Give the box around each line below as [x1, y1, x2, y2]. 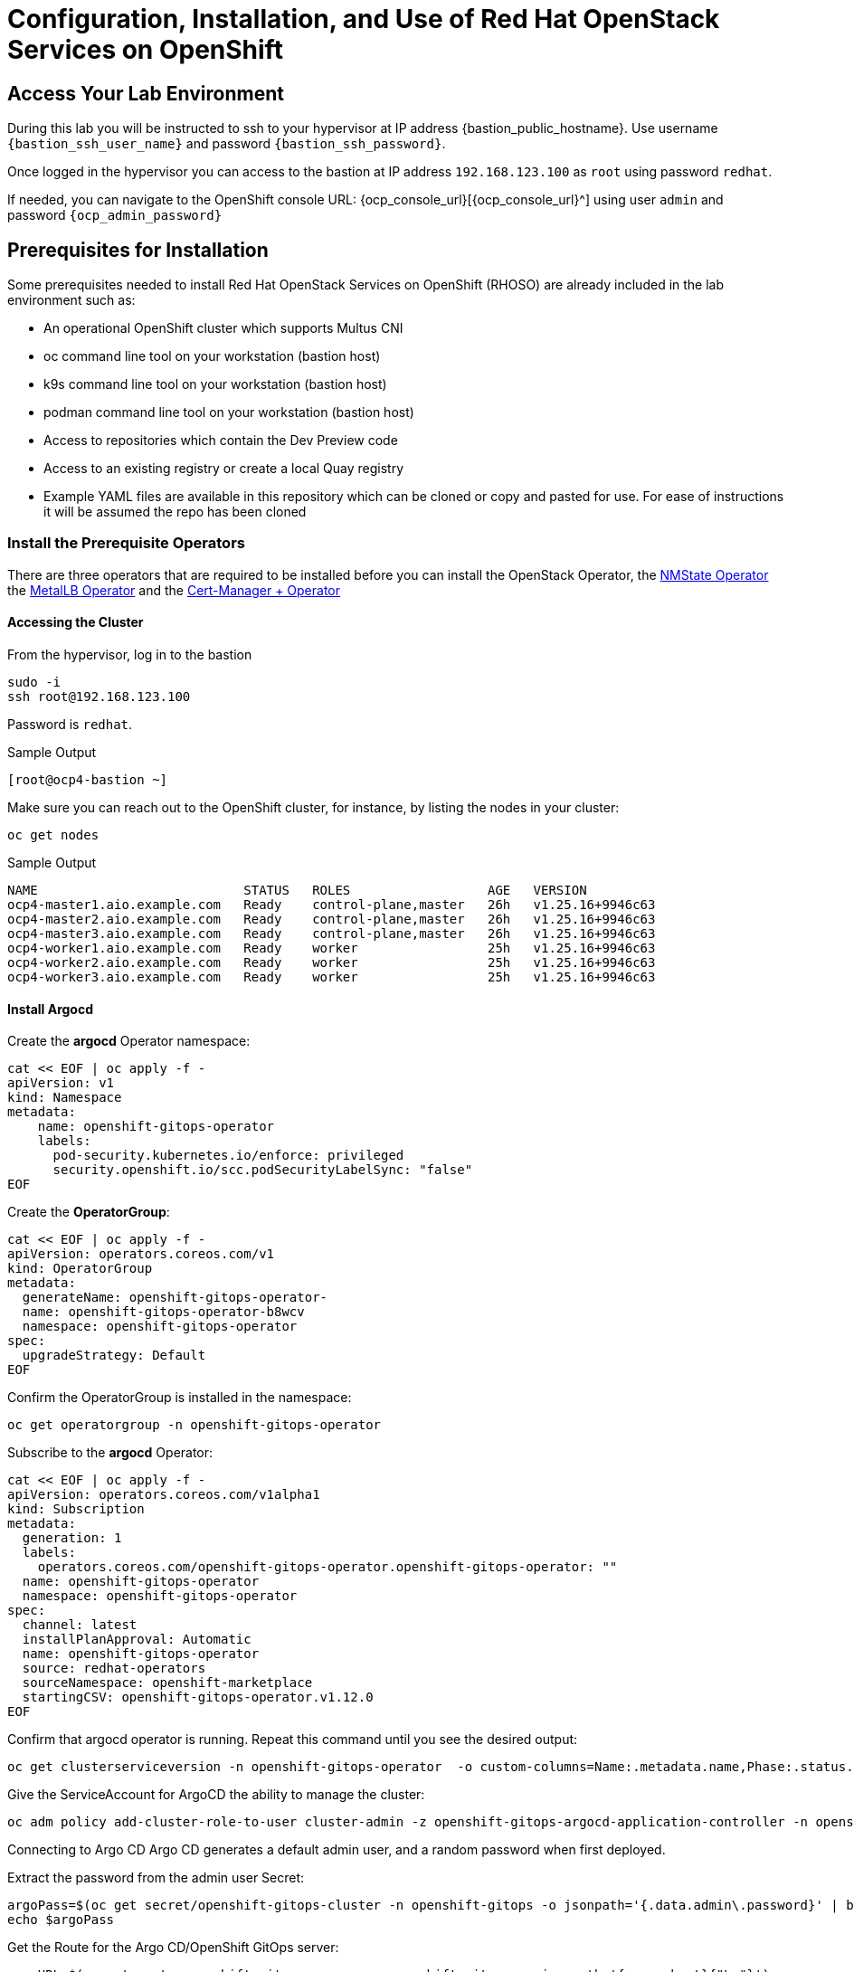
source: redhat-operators [22, 1661, 206, 1676]
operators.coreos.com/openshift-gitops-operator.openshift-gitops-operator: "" [37, 1560, 618, 1575]
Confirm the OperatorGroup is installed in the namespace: [7, 1389, 352, 1406]
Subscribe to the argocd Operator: [7, 1445, 213, 1461]
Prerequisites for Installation [7, 238, 269, 261]
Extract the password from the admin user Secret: [7, 1870, 305, 1886]
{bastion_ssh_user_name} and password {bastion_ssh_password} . [7, 136, 446, 152]
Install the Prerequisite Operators [7, 534, 245, 553]
